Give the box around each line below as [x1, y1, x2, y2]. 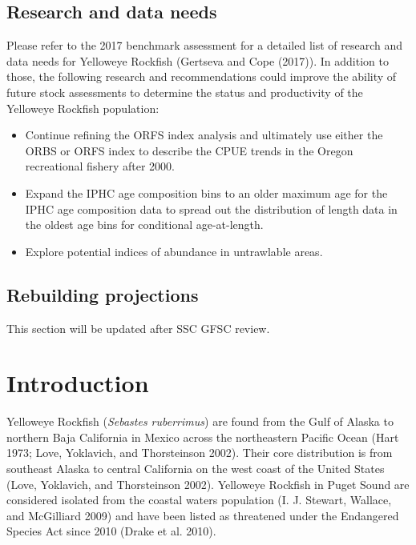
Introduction [6, 367, 149, 399]
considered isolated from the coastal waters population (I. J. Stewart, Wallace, [6, 491, 392, 508]
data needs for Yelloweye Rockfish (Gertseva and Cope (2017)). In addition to [6, 52, 389, 69]
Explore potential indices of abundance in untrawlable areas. [25, 242, 323, 259]
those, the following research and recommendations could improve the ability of [6, 68, 397, 85]
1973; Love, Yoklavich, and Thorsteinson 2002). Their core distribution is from [6, 444, 393, 461]
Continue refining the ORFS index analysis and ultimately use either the [25, 126, 383, 143]
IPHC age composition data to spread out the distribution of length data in [25, 200, 398, 217]
